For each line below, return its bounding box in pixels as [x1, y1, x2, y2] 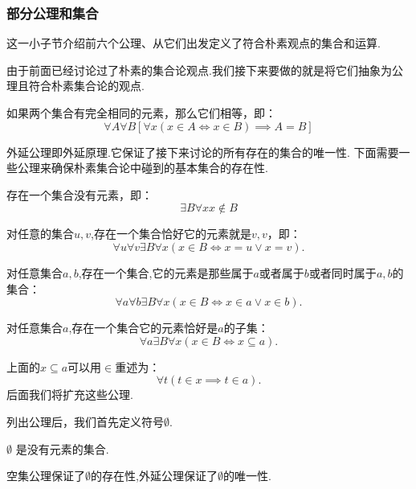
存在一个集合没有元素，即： [6, 186, 153, 203]
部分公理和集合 [6, 2, 99, 23]
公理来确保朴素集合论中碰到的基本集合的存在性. [17, 159, 268, 176]
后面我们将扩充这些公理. [6, 386, 133, 403]
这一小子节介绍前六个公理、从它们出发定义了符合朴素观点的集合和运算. [6, 35, 381, 51]
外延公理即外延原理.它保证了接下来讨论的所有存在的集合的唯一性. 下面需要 [6, 143, 399, 160]
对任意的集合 [6, 225, 74, 242]
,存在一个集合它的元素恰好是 [68, 319, 218, 336]
